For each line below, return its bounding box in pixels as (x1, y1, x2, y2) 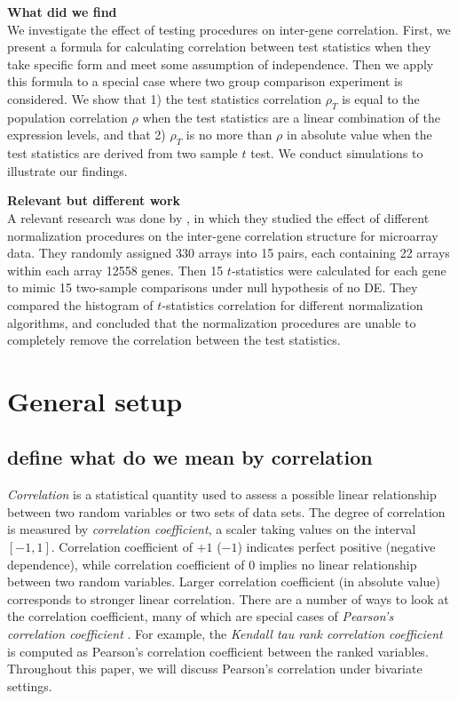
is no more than (186, 125, 272, 144)
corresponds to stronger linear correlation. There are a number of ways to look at (7, 589, 449, 608)
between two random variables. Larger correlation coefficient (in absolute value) (7, 572, 440, 591)
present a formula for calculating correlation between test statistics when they (7, 37, 431, 56)
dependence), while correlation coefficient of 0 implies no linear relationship (7, 554, 417, 573)
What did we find (7, 3, 117, 20)
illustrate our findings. (7, 161, 128, 179)
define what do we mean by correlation (7, 443, 373, 471)
